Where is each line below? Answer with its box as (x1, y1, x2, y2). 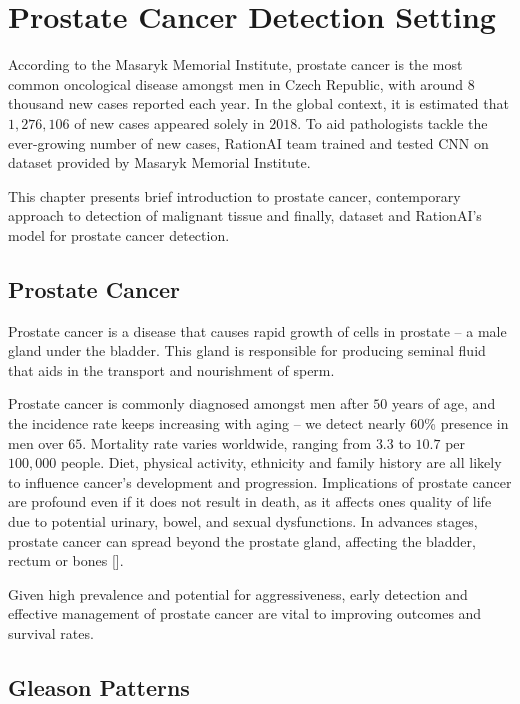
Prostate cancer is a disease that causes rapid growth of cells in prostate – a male (8, 320, 507, 341)
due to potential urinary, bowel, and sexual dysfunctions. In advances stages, (8, 511, 478, 532)
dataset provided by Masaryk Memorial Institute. (8, 152, 311, 173)
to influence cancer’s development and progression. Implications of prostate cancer (8, 471, 512, 492)
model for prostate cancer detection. (8, 224, 230, 245)
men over (8, 432, 64, 453)
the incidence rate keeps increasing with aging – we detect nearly (8, 413, 406, 434)
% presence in (424, 413, 509, 434)
